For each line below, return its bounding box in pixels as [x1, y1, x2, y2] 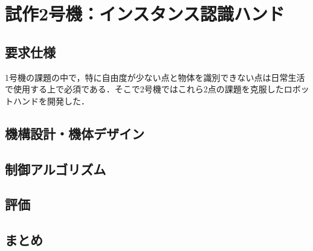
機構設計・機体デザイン [5, 124, 144, 142]
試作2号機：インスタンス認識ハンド [5, 1, 285, 26]
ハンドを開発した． [13, 94, 89, 107]
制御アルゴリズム [5, 159, 106, 178]
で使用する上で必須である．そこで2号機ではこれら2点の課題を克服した [5, 83, 284, 95]
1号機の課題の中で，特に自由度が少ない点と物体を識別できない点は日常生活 [5, 71, 305, 83]
